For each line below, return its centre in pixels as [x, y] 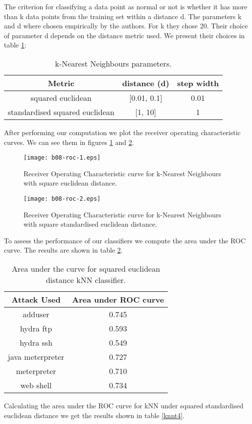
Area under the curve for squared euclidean [86, 269]
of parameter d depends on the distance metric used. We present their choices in [125, 35]
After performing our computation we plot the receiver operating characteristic [122, 132]
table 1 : [15, 45]
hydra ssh [36, 343]
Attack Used [36, 300]
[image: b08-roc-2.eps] [62, 199]
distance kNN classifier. [86, 280]
